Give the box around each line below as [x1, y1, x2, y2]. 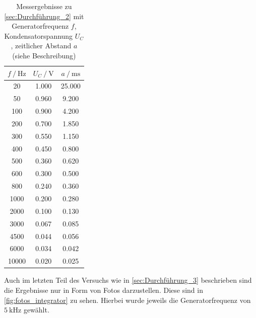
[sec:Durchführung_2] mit [4, 11, 84, 21]
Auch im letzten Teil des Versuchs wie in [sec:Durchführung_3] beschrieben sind [4, 275, 252, 285]
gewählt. [23, 304, 49, 315]
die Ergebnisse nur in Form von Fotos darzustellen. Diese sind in [4, 284, 203, 295]
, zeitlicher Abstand [11, 40, 72, 51]
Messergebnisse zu [16, 1, 72, 11]
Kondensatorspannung [4, 30, 73, 41]
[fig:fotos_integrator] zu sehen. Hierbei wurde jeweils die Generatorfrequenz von [4, 294, 251, 305]
